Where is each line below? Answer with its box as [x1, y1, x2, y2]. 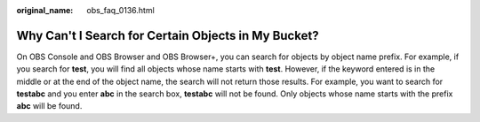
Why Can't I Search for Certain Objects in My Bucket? [16, 27, 319, 43]
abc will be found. [16, 101, 83, 111]
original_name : [16, 5, 74, 15]
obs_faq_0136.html [86, 5, 155, 15]
